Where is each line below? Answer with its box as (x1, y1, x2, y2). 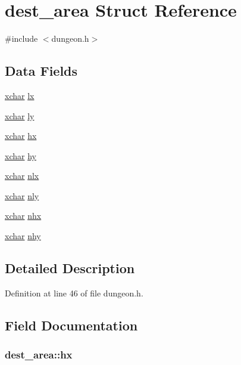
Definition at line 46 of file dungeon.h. (5, 286, 143, 299)
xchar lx (5, 89, 35, 101)
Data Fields (5, 61, 78, 80)
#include (5, 32, 38, 45)
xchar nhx (5, 209, 42, 222)
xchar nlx (5, 169, 39, 182)
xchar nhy (5, 230, 41, 242)
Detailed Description (5, 259, 135, 277)
